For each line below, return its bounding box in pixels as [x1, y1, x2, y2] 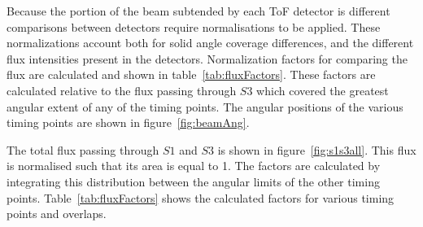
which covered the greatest [256, 81, 389, 98]
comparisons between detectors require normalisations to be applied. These [7, 18, 381, 35]
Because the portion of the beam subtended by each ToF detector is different [7, 2, 390, 19]
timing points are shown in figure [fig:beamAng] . [7, 114, 250, 131]
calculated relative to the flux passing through [7, 81, 237, 98]
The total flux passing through [7, 141, 159, 158]
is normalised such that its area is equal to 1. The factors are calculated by [7, 157, 381, 174]
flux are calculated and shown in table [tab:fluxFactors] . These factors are [7, 66, 376, 83]
